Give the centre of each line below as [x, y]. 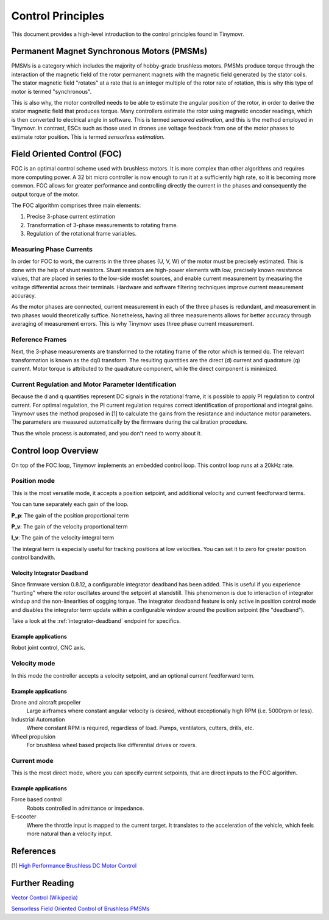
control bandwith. [34, 558]
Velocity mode [33, 664]
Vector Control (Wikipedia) [45, 897]
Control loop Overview [55, 451]
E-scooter [24, 816]
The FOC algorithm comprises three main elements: [76, 205]
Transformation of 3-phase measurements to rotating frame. [102, 225]
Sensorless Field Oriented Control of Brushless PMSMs [80, 909]
